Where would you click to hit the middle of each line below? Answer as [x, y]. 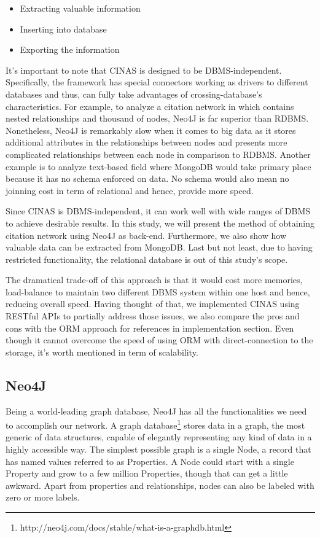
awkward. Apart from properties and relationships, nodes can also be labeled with [160, 485]
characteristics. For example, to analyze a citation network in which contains [150, 106]
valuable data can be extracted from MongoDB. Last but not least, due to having [159, 247]
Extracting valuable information [80, 8]
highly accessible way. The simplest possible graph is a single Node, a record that [158, 449]
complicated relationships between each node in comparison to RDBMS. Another [158, 154]
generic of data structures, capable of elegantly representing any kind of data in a [159, 437]
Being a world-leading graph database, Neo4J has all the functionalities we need [156, 411]
